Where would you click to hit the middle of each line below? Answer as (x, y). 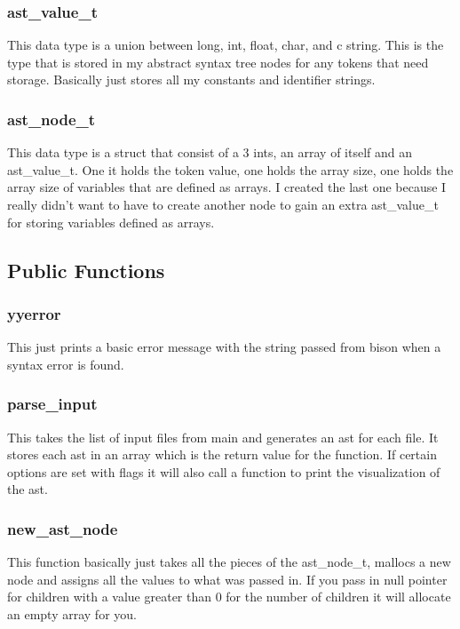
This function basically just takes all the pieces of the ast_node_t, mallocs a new (229, 562)
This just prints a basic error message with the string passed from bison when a (224, 347)
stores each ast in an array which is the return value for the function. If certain (222, 454)
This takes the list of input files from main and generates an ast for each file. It (223, 437)
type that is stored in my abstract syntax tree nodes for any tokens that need (218, 62)
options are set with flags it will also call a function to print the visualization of (224, 471)
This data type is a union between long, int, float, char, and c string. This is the (226, 45)
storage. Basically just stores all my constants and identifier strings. (191, 80)
